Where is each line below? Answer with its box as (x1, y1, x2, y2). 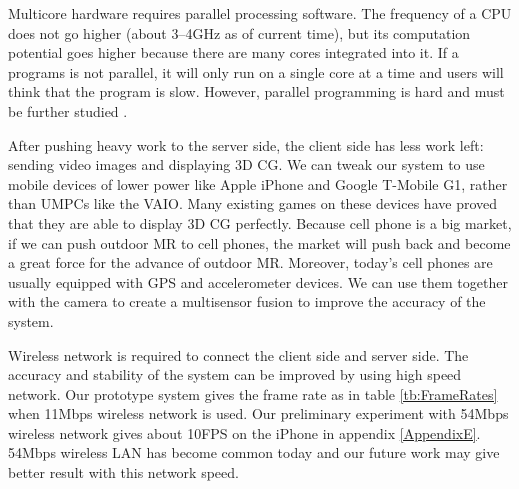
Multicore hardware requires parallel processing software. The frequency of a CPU (8, 3, 512, 23)
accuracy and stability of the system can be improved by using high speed (8, 364, 462, 385)
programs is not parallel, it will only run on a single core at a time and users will (8, 61, 504, 82)
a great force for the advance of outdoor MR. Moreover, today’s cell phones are (8, 252, 493, 273)
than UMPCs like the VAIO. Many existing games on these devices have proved (8, 193, 498, 214)
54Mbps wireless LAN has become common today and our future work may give (8, 442, 500, 463)
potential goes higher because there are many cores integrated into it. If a (8, 42, 459, 63)
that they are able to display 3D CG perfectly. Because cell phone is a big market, (8, 212, 512, 233)
